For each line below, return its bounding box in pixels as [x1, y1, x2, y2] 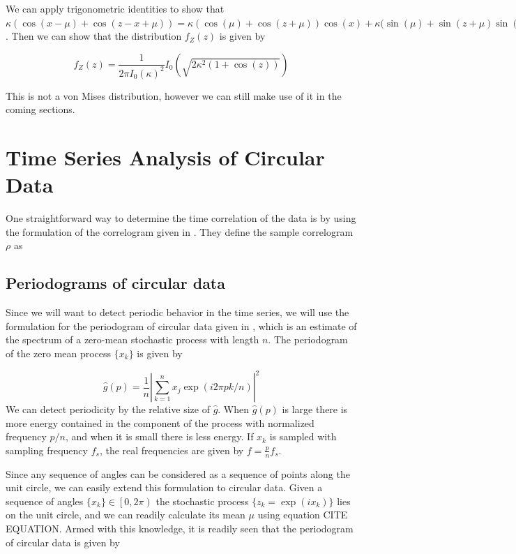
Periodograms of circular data [6, 272, 225, 294]
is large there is [282, 402, 348, 417]
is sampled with [269, 429, 337, 444]
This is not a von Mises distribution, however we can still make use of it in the [6, 88, 342, 103]
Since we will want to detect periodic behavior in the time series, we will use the [6, 305, 349, 320]
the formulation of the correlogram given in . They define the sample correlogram [6, 224, 354, 239]
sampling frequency [6, 442, 88, 457]
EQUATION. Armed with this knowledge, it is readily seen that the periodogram [6, 521, 354, 536]
